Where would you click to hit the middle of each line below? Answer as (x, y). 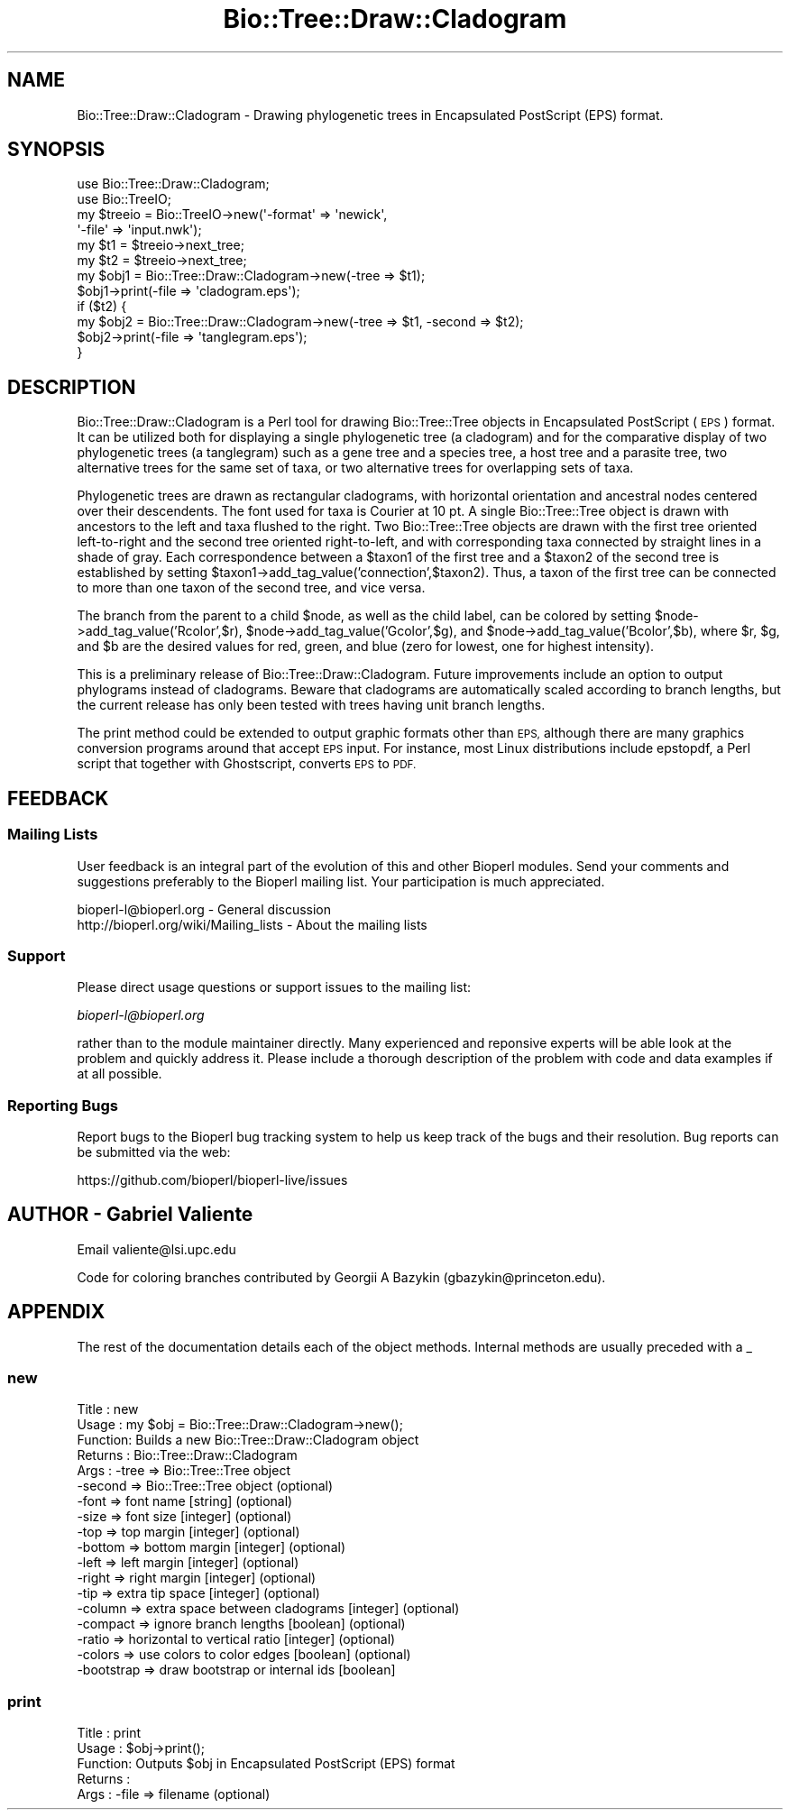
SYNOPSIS (56, 150)
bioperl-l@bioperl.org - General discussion (204, 909)
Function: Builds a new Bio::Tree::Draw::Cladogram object (248, 1440)
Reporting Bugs (63, 1105)
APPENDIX (56, 1312)
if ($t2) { (102, 307)
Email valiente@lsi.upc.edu (156, 1249)
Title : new (108, 1409)
